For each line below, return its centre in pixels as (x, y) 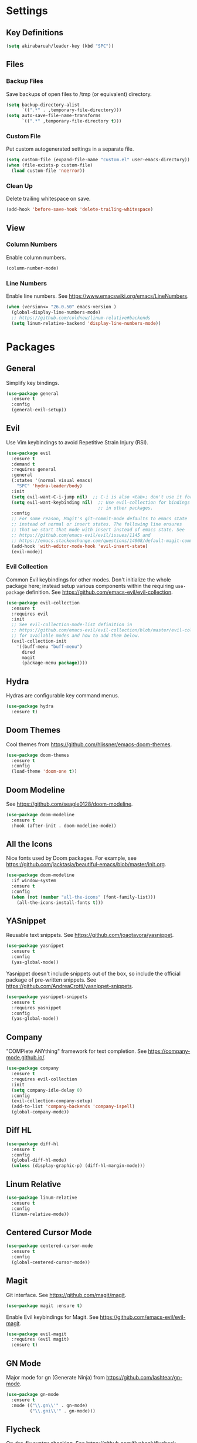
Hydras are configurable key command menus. (63, 696)
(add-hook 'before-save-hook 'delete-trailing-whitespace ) (80, 210)
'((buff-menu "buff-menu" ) (50, 646)
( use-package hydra (30, 706)
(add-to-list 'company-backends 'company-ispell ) (73, 1107)
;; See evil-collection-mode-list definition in (72, 625)
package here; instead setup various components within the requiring (90, 586)
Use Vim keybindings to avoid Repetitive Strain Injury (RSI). (77, 442)
